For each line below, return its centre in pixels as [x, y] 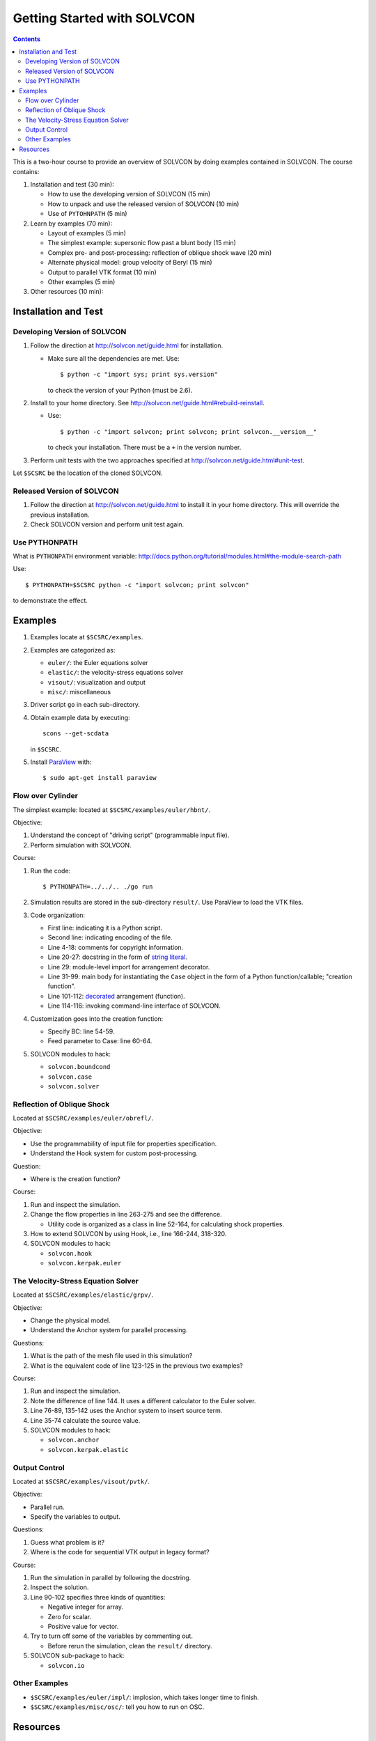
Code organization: [58, 915]
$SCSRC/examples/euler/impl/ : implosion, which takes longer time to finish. [144, 1697]
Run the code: [50, 870]
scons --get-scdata [76, 734]
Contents [27, 39]
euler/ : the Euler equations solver [98, 662]
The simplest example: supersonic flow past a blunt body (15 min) [142, 243]
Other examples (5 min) [81, 281]
